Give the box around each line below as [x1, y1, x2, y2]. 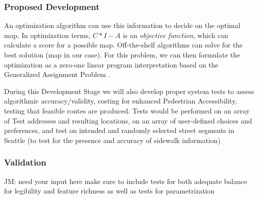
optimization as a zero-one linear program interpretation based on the [4, 59, 218, 69]
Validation [4, 156, 47, 168]
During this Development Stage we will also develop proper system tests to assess [4, 85, 254, 96]
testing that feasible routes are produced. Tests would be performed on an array [4, 105, 250, 115]
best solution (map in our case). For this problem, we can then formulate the [4, 49, 240, 59]
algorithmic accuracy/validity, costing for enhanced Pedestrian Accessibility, [4, 95, 237, 106]
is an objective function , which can [123, 29, 228, 40]
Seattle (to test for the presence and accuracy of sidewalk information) [4, 134, 221, 145]
